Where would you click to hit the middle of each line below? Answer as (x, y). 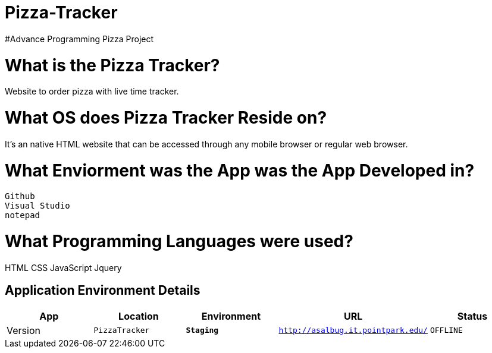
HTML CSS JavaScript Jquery (63, 267)
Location (139, 316)
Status (472, 316)
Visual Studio (37, 206)
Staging (202, 330)
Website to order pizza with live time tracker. (92, 92)
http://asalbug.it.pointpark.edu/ (353, 330)
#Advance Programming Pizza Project (79, 39)
